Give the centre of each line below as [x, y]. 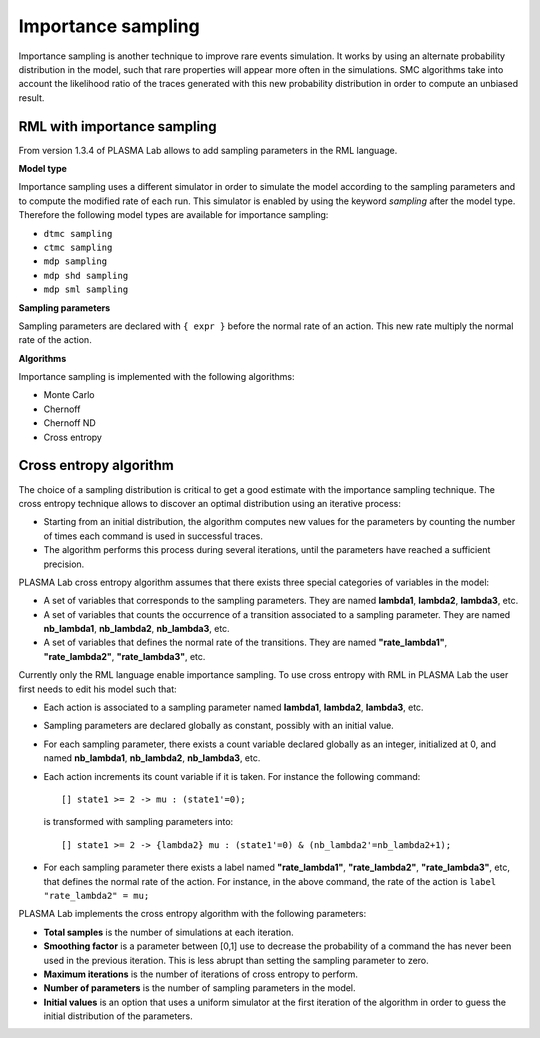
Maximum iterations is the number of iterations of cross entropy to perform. [201, 974]
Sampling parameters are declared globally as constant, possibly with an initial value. [218, 726]
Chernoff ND [70, 423]
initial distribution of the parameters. [118, 1016]
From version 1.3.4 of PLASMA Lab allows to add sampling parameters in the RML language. [208, 150]
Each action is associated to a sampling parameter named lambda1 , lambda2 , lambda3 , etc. [233, 707]
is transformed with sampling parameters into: [138, 822]
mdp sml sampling [86, 289]
